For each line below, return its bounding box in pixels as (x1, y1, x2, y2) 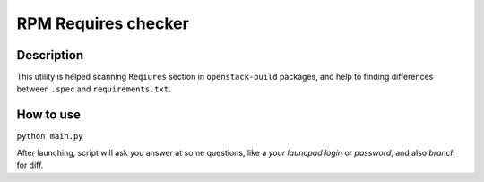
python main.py (16, 131, 84, 142)
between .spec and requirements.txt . (16, 83, 171, 94)
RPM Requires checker (16, 13, 190, 33)
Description (16, 48, 84, 63)
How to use (16, 108, 81, 123)
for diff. (16, 160, 44, 170)
